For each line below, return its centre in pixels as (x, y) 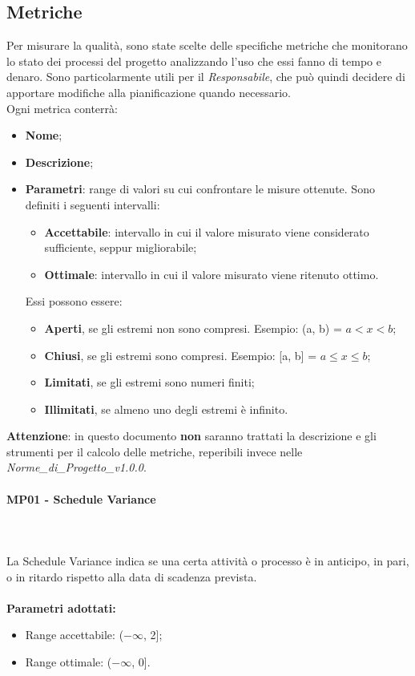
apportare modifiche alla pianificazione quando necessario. (149, 92)
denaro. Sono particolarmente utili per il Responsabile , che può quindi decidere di (206, 77)
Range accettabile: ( (75, 635)
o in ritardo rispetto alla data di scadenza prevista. (132, 576)
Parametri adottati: (61, 607)
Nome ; (44, 135)
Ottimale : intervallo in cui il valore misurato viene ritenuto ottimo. (212, 274)
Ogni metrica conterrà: (62, 108)
